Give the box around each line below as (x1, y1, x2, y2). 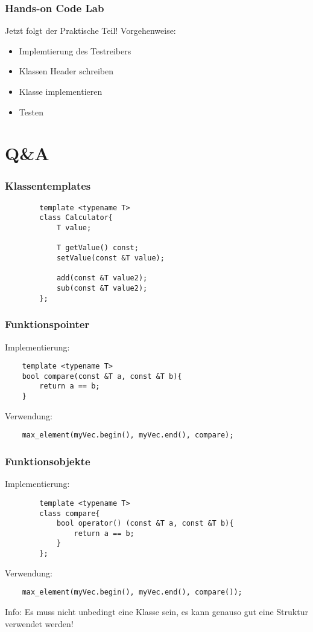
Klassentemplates (5, 178, 91, 193)
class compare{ (39, 509, 100, 518)
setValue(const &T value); (56, 254, 165, 263)
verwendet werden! (5, 617, 74, 630)
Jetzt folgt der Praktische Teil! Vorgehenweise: (5, 24, 176, 37)
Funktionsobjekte (5, 453, 90, 468)
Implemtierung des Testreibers (19, 44, 131, 57)
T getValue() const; (56, 243, 139, 253)
